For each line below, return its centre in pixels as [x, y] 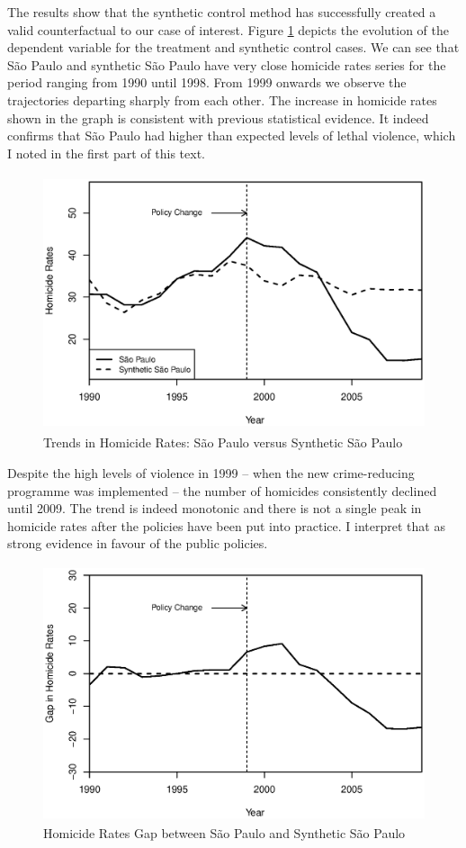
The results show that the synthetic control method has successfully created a [222, 12]
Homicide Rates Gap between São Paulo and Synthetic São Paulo [224, 833]
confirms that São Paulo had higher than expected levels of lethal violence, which [232, 135]
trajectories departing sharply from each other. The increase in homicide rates [222, 99]
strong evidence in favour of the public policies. [138, 543]
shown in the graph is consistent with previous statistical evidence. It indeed [218, 117]
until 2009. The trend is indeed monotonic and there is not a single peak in [215, 508]
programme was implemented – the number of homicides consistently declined [222, 490]
